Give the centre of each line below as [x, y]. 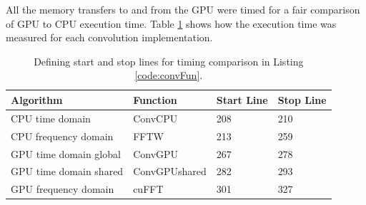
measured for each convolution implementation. [109, 37]
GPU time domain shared [67, 171]
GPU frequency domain [63, 189]
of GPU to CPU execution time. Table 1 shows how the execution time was [171, 23]
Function [155, 99]
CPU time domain [51, 118]
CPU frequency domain [62, 136]
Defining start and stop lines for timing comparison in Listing [169, 61]
